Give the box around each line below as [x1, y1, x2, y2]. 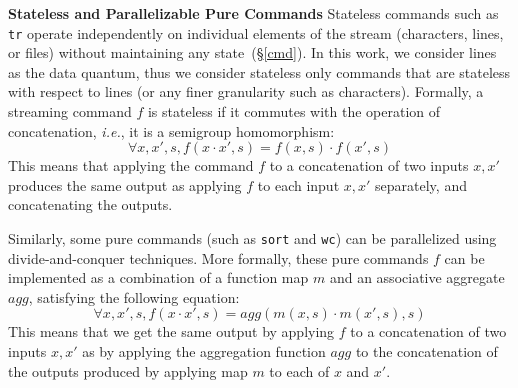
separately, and [375, 174, 467, 195]
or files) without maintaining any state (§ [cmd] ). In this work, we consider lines [8, 42, 497, 63]
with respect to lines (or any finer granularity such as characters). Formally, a [8, 81, 484, 102]
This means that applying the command [8, 155, 254, 176]
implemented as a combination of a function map [8, 267, 309, 288]
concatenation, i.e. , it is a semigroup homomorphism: [8, 120, 335, 141]
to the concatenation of [355, 341, 498, 362]
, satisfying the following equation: [28, 286, 240, 307]
